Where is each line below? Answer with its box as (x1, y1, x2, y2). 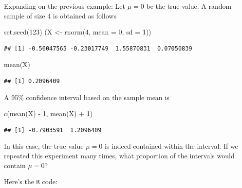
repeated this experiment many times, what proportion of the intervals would (4, 150, 235, 160)
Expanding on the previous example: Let (4, 1, 126, 11)
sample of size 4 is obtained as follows (4, 10, 116, 20)
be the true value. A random (146, 1, 232, 11)
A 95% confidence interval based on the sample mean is (4, 92, 169, 102)
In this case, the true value (4, 141, 84, 151)
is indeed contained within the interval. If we (104, 141, 238, 151)
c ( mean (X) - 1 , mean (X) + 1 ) (4, 108, 93, 119)
